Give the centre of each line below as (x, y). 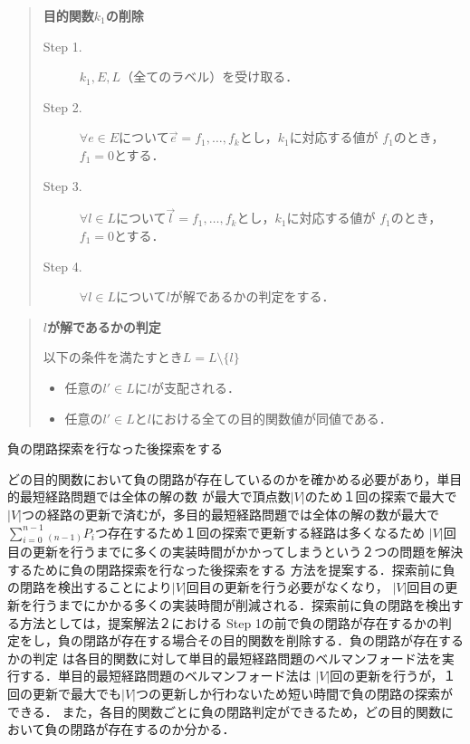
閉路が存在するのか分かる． (153, 729)
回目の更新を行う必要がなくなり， (287, 587)
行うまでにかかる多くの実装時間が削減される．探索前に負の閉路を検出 (241, 605)
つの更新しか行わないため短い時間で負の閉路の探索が (294, 694)
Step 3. (62, 185)
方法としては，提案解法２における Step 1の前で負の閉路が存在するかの (229, 622)
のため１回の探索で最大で (381, 496)
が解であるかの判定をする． (252, 296)
